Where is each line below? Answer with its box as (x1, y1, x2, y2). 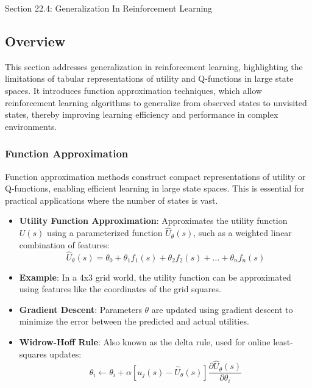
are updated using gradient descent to (151, 303, 293, 315)
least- (273, 335, 293, 348)
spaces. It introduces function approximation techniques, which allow (5, 84, 262, 96)
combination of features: (19, 238, 110, 251)
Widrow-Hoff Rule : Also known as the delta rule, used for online (19, 335, 271, 348)
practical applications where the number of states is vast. (5, 193, 218, 206)
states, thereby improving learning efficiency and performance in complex (5, 108, 278, 121)
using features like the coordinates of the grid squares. (19, 282, 221, 295)
